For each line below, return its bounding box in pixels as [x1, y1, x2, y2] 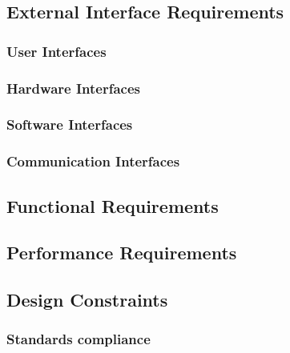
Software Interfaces [6, 114, 133, 134]
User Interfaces [6, 41, 107, 61]
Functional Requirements [6, 193, 219, 218]
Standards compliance [6, 329, 151, 349]
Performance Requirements [6, 240, 237, 265]
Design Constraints [6, 287, 168, 312]
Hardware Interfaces [6, 78, 140, 98]
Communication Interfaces [6, 151, 180, 171]
